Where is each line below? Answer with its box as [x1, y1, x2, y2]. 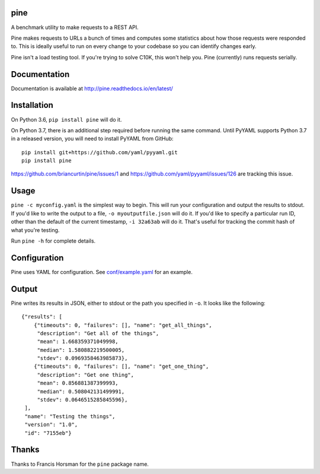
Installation [11, 100, 53, 110]
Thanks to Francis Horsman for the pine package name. [11, 460, 149, 467]
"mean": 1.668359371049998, [37, 338, 119, 345]
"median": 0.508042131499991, [37, 388, 125, 395]
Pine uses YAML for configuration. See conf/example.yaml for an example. [11, 268, 193, 275]
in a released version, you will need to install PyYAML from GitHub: [11, 135, 174, 142]
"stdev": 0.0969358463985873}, [37, 355, 128, 362]
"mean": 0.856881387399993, [37, 380, 119, 387]
